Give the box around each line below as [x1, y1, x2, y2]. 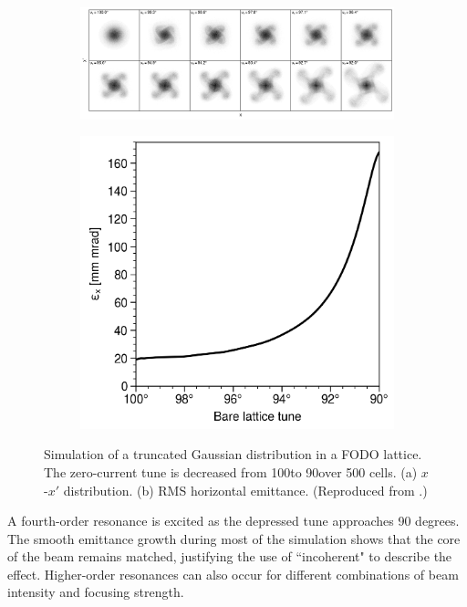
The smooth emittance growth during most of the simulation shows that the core [7, 529, 461, 548]
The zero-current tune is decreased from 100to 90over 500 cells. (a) [44, 462, 418, 481]
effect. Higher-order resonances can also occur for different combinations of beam [7, 564, 459, 583]
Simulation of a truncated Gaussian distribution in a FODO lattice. [44, 445, 422, 464]
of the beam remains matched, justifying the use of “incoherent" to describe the [7, 547, 452, 566]
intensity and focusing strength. [7, 582, 184, 602]
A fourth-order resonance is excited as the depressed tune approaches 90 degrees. [7, 511, 460, 530]
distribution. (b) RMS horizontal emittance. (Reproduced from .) [63, 480, 428, 499]
